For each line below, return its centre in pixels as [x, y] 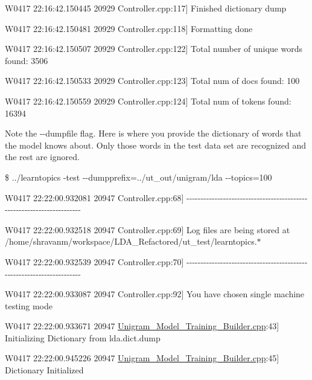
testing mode [29, 305]
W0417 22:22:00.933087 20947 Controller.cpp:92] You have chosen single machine [155, 294]
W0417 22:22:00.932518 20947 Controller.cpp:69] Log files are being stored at [148, 229]
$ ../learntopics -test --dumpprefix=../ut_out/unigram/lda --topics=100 [138, 177]
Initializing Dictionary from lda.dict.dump [83, 337]
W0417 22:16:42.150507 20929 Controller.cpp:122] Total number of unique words [154, 49]
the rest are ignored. [42, 157]
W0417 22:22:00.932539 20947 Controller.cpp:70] [94, 261]
